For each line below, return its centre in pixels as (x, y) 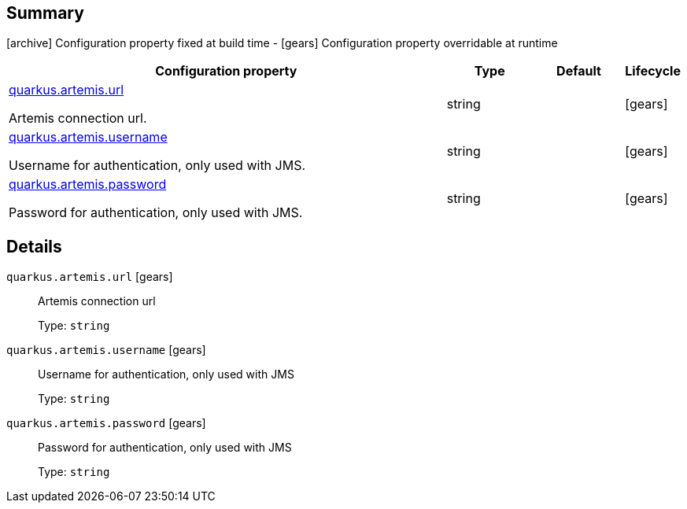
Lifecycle (653, 71)
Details (34, 246)
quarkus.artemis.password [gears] (106, 423)
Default (579, 71)
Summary (45, 13)
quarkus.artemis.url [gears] (90, 277)
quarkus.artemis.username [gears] (106, 350)
